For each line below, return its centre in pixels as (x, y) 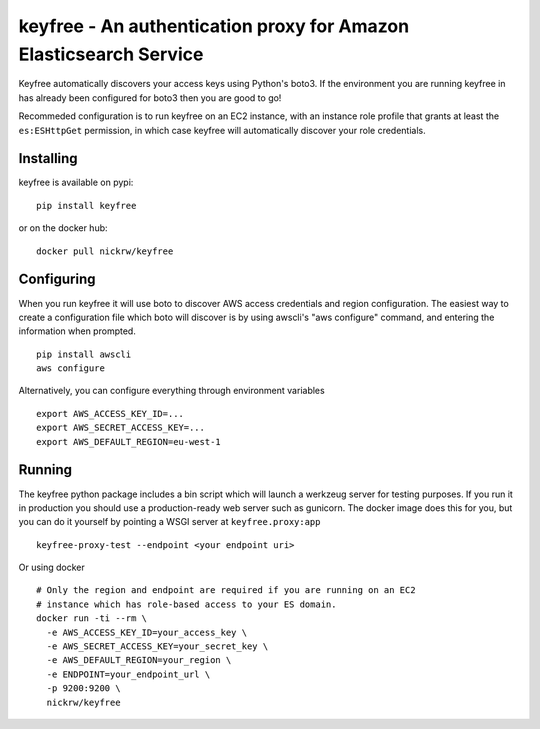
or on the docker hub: (63, 228)
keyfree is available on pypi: (76, 182)
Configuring (57, 279)
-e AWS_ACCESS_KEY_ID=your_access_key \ (147, 632)
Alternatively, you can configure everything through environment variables (171, 391)
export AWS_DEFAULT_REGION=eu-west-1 (129, 441)
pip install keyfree (86, 205)
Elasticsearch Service (111, 54)
